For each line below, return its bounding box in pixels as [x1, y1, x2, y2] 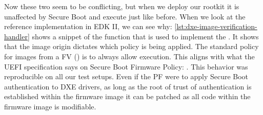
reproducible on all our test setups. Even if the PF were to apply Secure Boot [4, 71, 249, 82]
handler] [4, 31, 30, 41]
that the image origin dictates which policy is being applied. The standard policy [4, 41, 259, 52]
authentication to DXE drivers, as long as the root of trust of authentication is [4, 81, 252, 91]
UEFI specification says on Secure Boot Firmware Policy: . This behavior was [4, 61, 248, 72]
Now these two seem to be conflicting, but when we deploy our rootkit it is [4, 1, 239, 11]
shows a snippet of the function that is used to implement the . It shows [32, 31, 259, 41]
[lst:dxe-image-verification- [174, 21, 257, 32]
